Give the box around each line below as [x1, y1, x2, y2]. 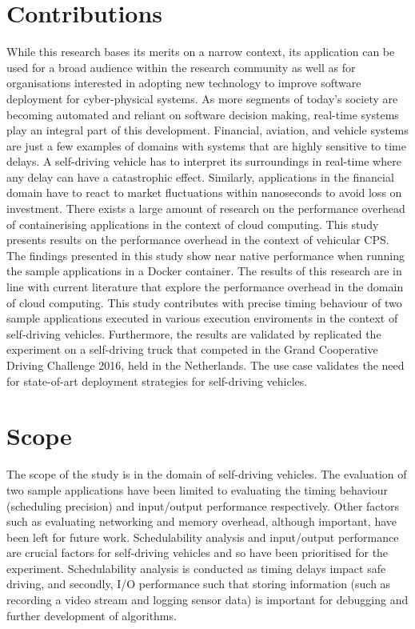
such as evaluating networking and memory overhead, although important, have [6, 513, 397, 530]
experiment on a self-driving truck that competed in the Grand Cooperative [6, 341, 378, 358]
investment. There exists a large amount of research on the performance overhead [6, 200, 405, 217]
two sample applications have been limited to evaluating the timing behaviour [6, 481, 388, 498]
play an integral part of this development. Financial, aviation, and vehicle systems [6, 122, 409, 138]
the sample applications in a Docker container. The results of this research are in [6, 262, 402, 279]
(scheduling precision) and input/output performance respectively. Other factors [6, 497, 399, 514]
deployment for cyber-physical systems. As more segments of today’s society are [6, 90, 398, 106]
